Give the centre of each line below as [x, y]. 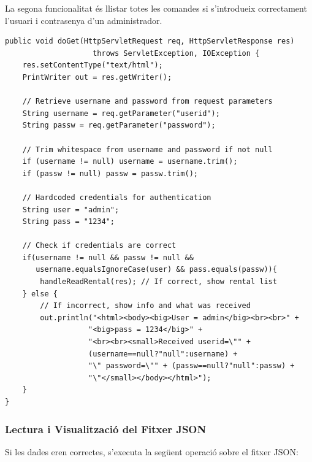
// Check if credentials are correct [99, 246]
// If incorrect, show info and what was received [145, 306]
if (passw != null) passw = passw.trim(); [110, 173]
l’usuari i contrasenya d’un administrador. [84, 20]
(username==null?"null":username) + [163, 354]
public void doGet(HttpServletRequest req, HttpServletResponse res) [150, 41]
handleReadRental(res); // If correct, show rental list [158, 282]
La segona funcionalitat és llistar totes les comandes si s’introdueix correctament [156, 8]
